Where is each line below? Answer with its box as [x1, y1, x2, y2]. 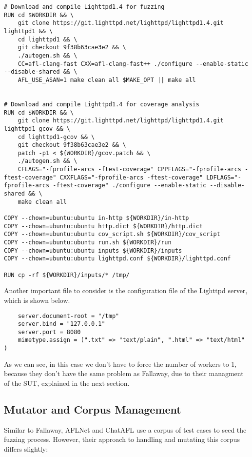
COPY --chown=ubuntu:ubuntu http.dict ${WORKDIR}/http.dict [4, 222, 203, 230]
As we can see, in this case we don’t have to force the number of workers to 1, [4, 358, 237, 369]
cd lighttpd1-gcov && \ [18, 133, 95, 140]
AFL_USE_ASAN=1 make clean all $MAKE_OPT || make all [18, 76, 196, 83]
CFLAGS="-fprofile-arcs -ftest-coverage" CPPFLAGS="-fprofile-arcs [18, 166, 241, 173]
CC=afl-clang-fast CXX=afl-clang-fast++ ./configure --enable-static [18, 60, 249, 67]
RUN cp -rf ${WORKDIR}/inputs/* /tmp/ [4, 271, 130, 278]
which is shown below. [4, 295, 70, 305]
